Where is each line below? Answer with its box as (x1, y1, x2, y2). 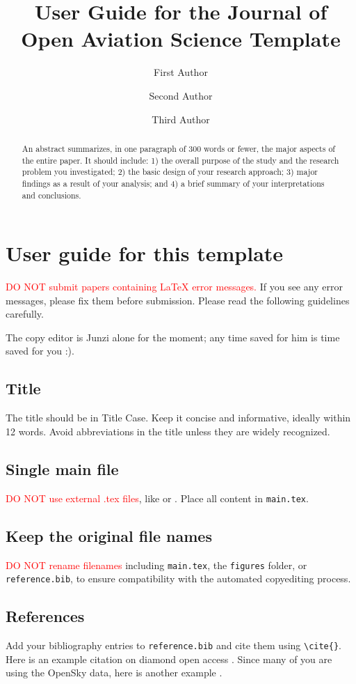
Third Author (152, 111, 210, 126)
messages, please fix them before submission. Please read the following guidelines (6, 293, 350, 307)
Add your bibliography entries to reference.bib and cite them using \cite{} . (6, 638, 342, 653)
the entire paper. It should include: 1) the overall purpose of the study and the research (22, 154, 339, 166)
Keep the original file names (6, 524, 212, 546)
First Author (154, 65, 208, 79)
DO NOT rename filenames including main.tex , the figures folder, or (6, 557, 307, 572)
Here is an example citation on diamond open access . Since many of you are (6, 651, 332, 666)
